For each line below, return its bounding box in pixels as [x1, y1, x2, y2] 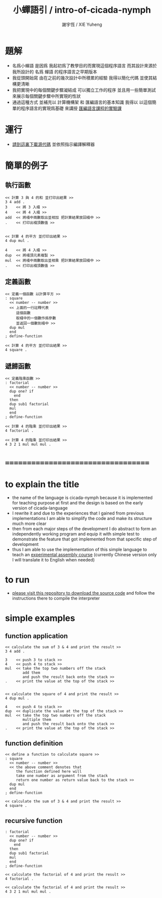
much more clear [12, 520, 47, 527]
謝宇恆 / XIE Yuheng [61, 21, 102, 27]
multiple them [22, 718, 51, 722]
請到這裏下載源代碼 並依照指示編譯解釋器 [12, 141, 95, 147]
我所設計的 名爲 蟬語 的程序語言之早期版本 [12, 69, 98, 75]
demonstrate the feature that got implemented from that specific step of [12, 536, 157, 542]
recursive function [5, 817, 62, 825]
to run [5, 574, 30, 585]
